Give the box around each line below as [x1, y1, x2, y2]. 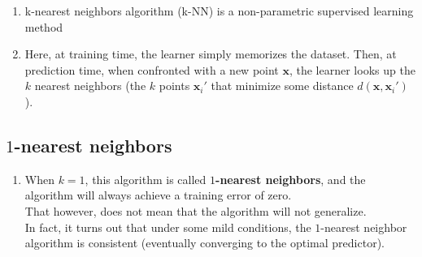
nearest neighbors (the [34, 77, 146, 94]
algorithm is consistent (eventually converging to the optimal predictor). [24, 234, 385, 251]
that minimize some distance [211, 77, 354, 94]
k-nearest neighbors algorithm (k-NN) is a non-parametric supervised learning [24, 2, 414, 19]
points [159, 77, 190, 94]
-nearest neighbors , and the [215, 170, 366, 187]
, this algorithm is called [85, 170, 207, 187]
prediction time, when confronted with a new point [24, 61, 279, 78]
